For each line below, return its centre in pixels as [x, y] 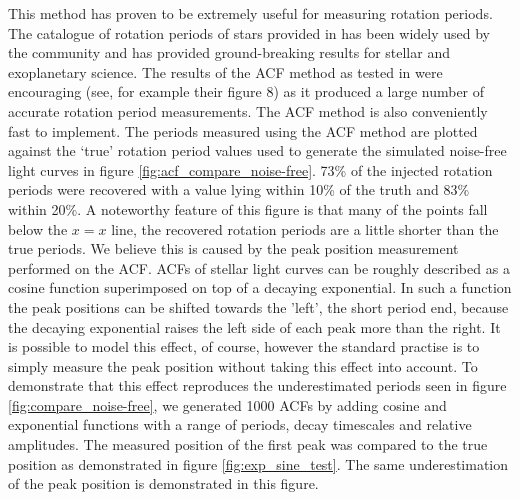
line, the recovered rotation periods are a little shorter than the [305, 228]
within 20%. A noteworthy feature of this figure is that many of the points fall [248, 208]
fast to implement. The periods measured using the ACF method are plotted [243, 130]
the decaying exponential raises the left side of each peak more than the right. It [254, 326]
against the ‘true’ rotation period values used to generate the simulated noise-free [257, 150]
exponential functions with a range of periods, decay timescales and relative [240, 424]
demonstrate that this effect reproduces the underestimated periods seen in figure [257, 385]
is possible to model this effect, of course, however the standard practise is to [244, 346]
